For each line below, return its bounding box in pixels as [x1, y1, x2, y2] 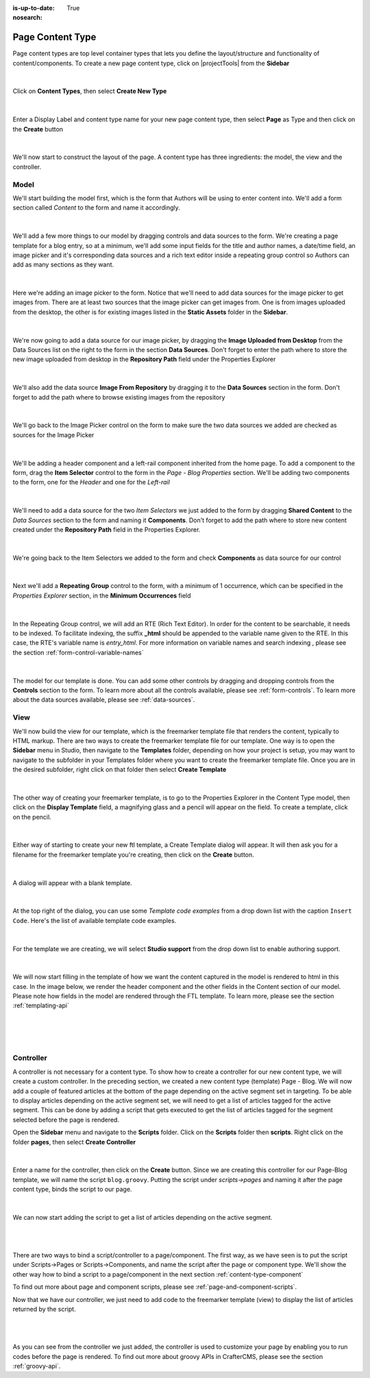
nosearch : [12, 14, 42, 22]
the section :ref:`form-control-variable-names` [12, 648, 144, 656]
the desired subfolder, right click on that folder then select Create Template [12, 765, 227, 774]
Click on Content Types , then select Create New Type [12, 87, 167, 95]
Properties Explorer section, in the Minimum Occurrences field [12, 591, 191, 600]
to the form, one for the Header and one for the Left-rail [12, 478, 171, 487]
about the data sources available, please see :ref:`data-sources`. [12, 696, 195, 704]
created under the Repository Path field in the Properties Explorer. [12, 525, 201, 534]
